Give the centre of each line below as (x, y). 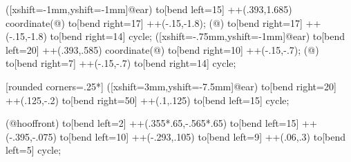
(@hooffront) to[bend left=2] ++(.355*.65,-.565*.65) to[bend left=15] (152, 123)
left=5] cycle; (34, 150)
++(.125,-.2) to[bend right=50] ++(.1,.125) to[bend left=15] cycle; (148, 100)
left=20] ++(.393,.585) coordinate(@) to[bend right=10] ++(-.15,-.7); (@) (162, 49)
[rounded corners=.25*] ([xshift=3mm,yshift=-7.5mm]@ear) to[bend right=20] (171, 86)
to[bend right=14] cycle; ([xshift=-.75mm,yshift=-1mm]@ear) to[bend (198, 36)
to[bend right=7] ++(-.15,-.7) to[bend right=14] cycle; (121, 63)
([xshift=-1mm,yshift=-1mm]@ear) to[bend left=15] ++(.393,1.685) (149, 9)
